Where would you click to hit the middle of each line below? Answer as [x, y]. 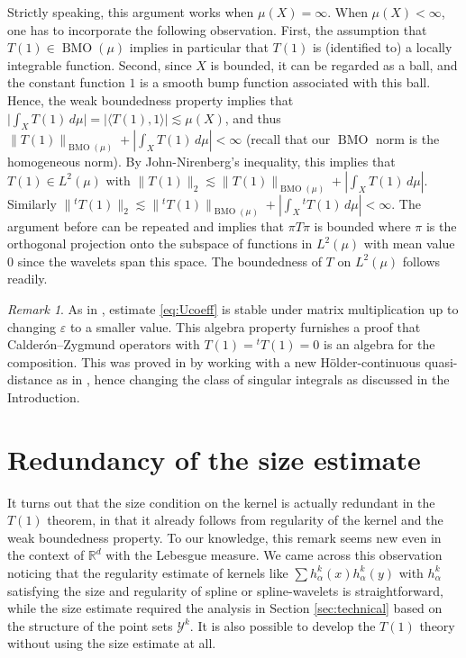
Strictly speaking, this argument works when [131, 12]
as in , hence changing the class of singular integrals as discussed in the [253, 379]
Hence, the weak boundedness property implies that [151, 99]
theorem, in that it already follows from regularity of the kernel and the [245, 520]
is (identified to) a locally [382, 47]
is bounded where [362, 225]
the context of [46, 555]
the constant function [66, 82]
